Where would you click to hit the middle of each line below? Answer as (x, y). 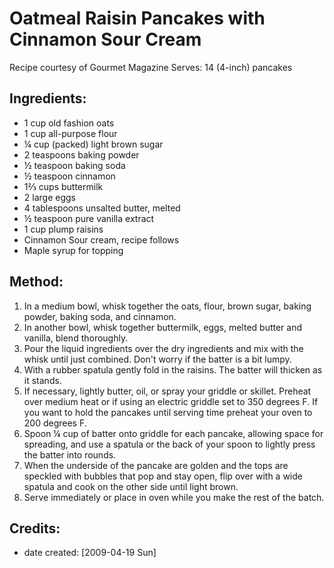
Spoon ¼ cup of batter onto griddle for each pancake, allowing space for (173, 433)
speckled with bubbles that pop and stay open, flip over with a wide (163, 476)
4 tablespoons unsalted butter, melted (102, 208)
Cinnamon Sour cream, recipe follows (101, 239)
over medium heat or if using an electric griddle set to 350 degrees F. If (171, 401)
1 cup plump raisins (63, 229)
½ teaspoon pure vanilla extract (89, 218)
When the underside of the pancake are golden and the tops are (156, 465)
